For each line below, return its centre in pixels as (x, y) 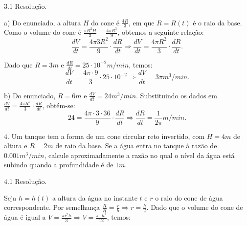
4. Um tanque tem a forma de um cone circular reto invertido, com (104, 136)
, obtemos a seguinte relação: (161, 32)
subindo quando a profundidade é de (59, 165)
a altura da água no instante (95, 197)
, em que (141, 22)
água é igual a (25, 217)
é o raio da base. (217, 22)
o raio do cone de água (189, 197)
